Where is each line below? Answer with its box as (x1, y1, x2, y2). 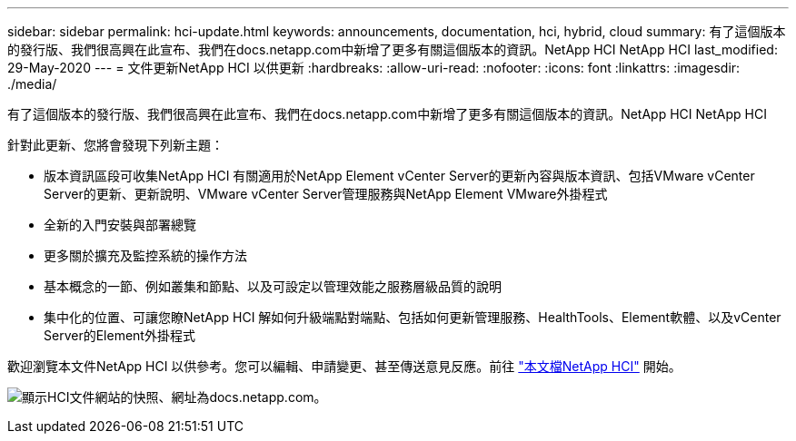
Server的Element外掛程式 (44, 328, 195, 343)
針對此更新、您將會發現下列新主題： (7, 137, 224, 152)
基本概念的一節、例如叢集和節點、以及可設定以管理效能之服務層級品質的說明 (44, 279, 502, 294)
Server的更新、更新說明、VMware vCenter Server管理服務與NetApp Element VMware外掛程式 (44, 186, 608, 201)
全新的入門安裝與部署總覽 (44, 217, 196, 232)
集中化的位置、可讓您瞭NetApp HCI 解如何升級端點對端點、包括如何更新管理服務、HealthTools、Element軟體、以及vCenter (44, 309, 781, 325)
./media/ (7, 76, 57, 92)
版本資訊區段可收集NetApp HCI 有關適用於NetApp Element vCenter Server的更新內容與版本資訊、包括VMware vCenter (44, 168, 755, 183)
